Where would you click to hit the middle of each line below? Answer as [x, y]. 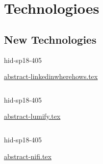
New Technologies [50, 39]
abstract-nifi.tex [28, 156]
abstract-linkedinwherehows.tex [51, 76]
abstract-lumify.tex [32, 116]
